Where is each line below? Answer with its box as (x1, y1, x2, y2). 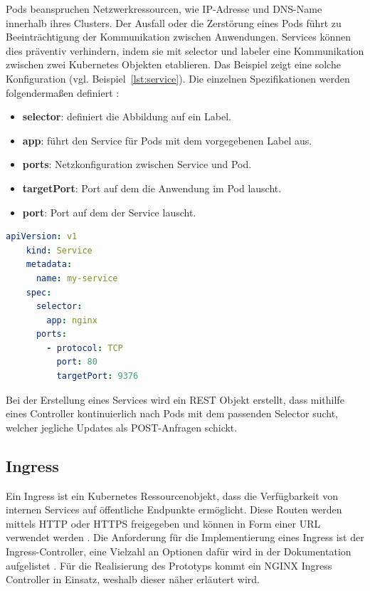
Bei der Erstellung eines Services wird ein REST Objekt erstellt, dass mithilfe (6, 392, 344, 407)
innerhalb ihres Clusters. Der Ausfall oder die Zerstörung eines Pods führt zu (6, 15, 342, 30)
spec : (26, 287, 52, 298)
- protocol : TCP (46, 342, 123, 353)
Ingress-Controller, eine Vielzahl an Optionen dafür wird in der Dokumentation (6, 544, 351, 559)
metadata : (26, 259, 73, 270)
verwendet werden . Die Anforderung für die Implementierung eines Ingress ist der (6, 530, 364, 545)
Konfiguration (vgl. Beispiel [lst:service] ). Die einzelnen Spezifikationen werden (6, 70, 350, 85)
